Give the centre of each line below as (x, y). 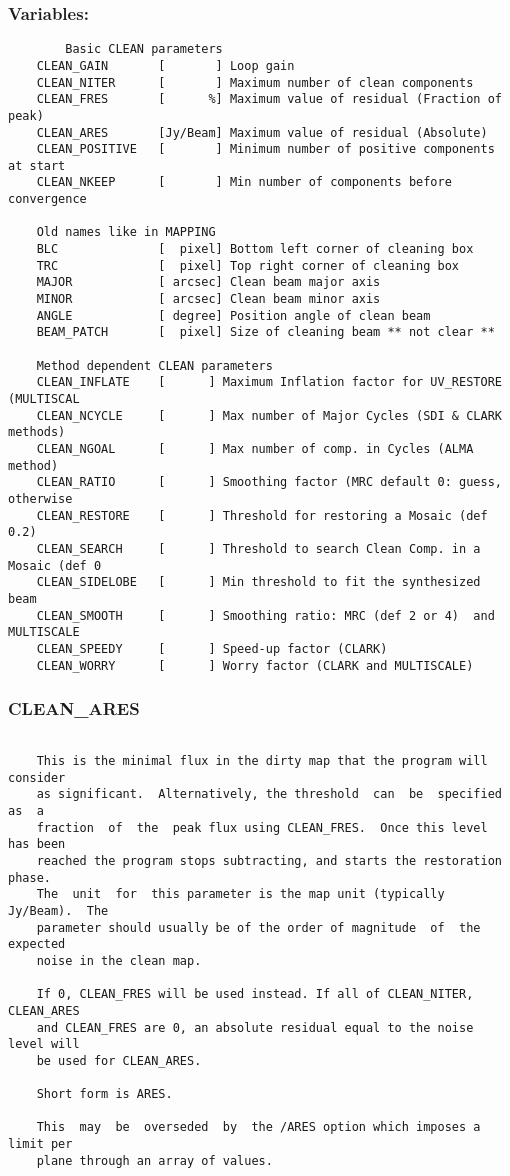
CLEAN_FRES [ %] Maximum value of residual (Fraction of (269, 99)
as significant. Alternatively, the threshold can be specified (269, 794)
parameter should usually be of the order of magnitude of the (258, 927)
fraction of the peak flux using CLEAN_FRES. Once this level (262, 827)
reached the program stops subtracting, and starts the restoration (269, 860)
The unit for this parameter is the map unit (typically (240, 894)
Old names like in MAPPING (126, 232)
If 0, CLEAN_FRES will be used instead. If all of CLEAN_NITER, (255, 994)
